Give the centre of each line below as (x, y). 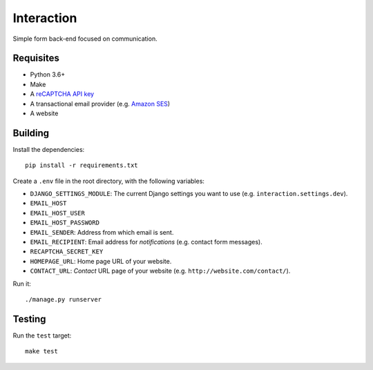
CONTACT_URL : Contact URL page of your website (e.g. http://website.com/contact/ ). (160, 271)
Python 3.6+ (48, 75)
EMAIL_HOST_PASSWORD (65, 223)
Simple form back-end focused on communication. (85, 39)
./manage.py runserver (64, 299)
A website (44, 113)
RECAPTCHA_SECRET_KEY (67, 252)
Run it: (22, 284)
